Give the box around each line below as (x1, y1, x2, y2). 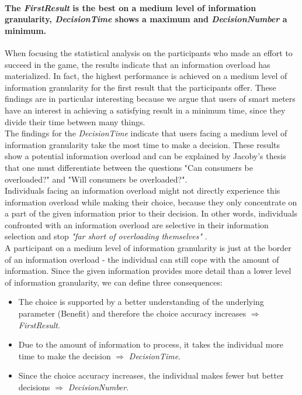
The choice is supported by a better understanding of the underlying (18, 296, 264, 308)
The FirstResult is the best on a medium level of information (5, 1, 256, 13)
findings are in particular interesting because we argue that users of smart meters (5, 92, 296, 105)
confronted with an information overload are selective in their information (5, 218, 269, 231)
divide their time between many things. (5, 115, 145, 128)
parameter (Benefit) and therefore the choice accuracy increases (18, 307, 247, 320)
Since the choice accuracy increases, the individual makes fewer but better (18, 369, 284, 382)
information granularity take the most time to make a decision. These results (5, 138, 280, 150)
